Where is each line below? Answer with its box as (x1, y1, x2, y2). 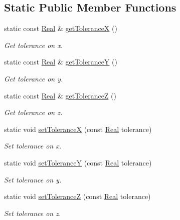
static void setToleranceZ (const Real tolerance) (4, 191, 151, 201)
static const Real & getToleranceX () (4, 23, 117, 33)
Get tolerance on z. (4, 107, 63, 117)
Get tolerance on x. (4, 39, 63, 50)
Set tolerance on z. (4, 207, 61, 218)
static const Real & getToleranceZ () (4, 90, 116, 100)
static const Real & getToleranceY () (4, 56, 117, 67)
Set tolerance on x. (4, 140, 62, 151)
